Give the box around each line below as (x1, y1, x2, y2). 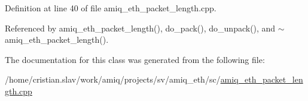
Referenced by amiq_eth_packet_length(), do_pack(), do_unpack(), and (5, 21, 276, 34)
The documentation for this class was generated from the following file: (5, 53, 265, 65)
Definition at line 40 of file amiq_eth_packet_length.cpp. (5, 2, 216, 14)
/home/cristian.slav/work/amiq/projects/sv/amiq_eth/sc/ (5, 73, 221, 86)
